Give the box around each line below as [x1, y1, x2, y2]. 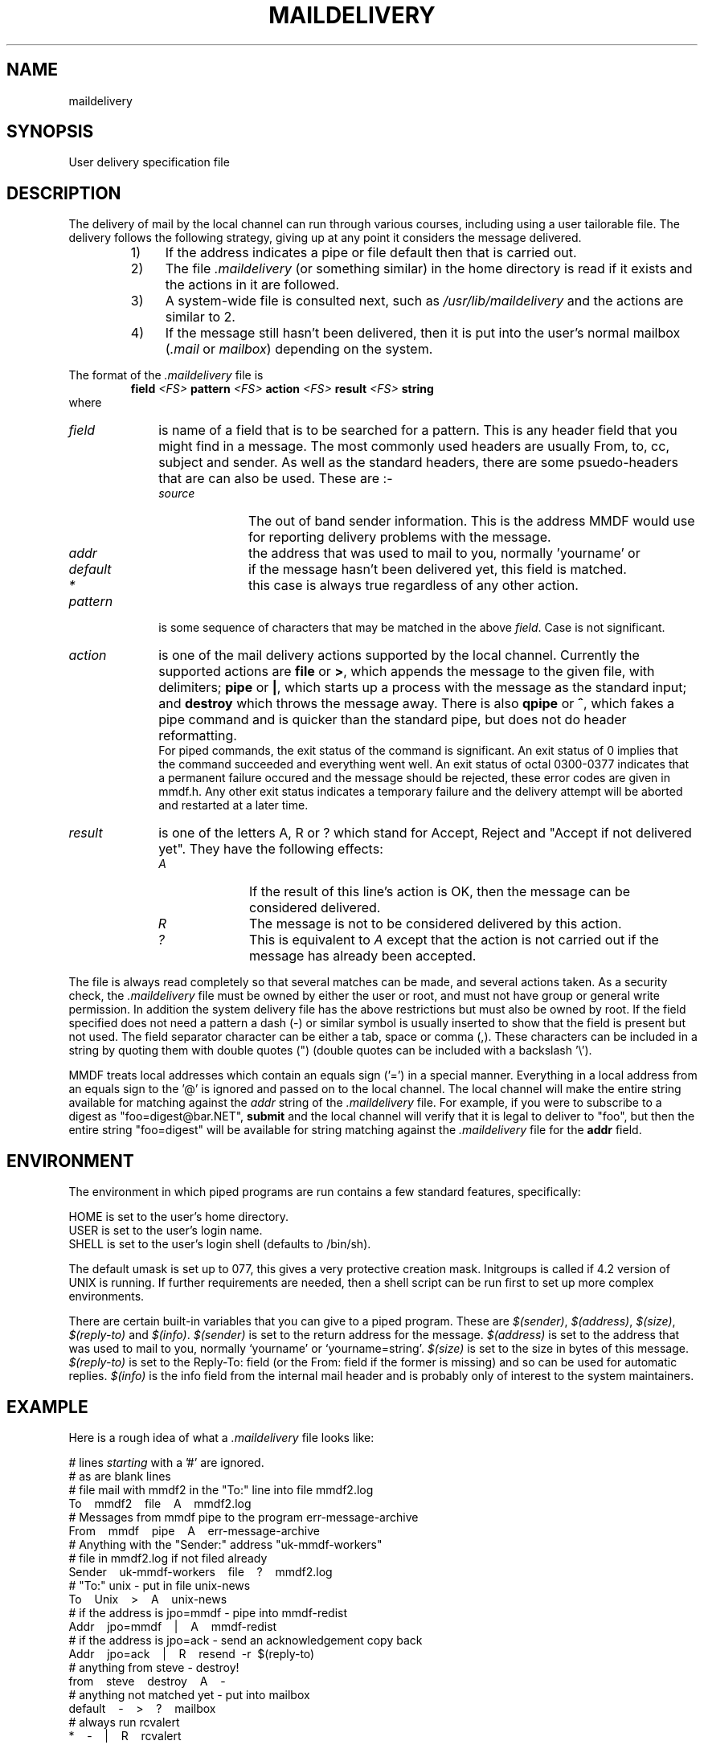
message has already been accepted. [249, 948, 477, 965]
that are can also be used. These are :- [158, 470, 393, 487]
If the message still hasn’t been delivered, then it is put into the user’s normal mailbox [165, 325, 681, 342]
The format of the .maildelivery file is [68, 368, 264, 383]
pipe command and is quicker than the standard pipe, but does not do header [158, 711, 627, 728]
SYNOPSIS [6, 121, 94, 142]
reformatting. [158, 727, 237, 744]
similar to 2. [165, 309, 235, 326]
